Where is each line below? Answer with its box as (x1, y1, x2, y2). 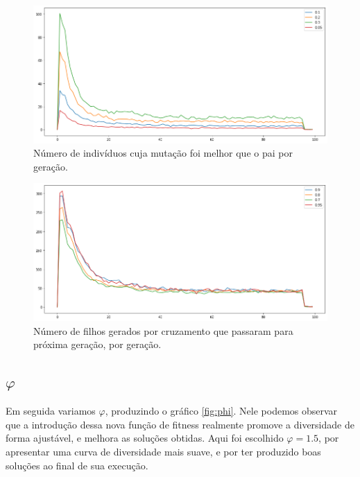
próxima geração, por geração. (33, 337, 162, 352)
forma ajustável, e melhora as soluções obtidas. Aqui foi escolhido (6, 431, 284, 445)
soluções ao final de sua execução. (6, 458, 148, 472)
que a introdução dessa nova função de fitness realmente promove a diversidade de (6, 417, 354, 431)
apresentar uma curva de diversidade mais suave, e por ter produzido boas (6, 444, 321, 458)
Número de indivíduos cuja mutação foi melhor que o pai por (33, 146, 293, 160)
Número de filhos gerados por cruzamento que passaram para (33, 323, 293, 338)
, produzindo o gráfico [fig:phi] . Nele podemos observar (105, 404, 338, 418)
